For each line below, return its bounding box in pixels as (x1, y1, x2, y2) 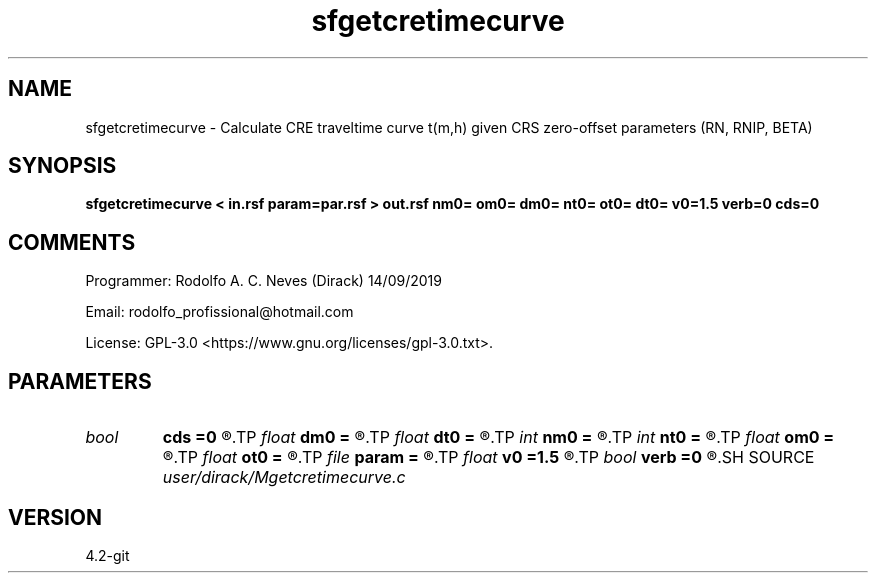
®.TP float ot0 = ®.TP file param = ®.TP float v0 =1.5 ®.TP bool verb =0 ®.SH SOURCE (162, 447, 815, 468)
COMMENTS (8, 229, 136, 255)
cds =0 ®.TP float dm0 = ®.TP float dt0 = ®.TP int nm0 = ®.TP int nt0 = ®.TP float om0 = (162, 427, 835, 448)
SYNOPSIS (8, 153, 117, 179)
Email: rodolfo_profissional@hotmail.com (85, 303, 354, 321)
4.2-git (85, 546, 130, 564)
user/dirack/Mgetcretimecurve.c (162, 467, 406, 488)
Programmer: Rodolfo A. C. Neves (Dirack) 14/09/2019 (85, 272, 442, 290)
